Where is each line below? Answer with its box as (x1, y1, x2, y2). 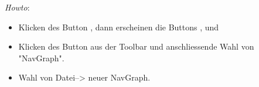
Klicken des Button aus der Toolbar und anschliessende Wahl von (18, 40, 254, 53)
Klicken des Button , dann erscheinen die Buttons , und (18, 20, 219, 33)
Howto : (5, 1, 30, 13)
